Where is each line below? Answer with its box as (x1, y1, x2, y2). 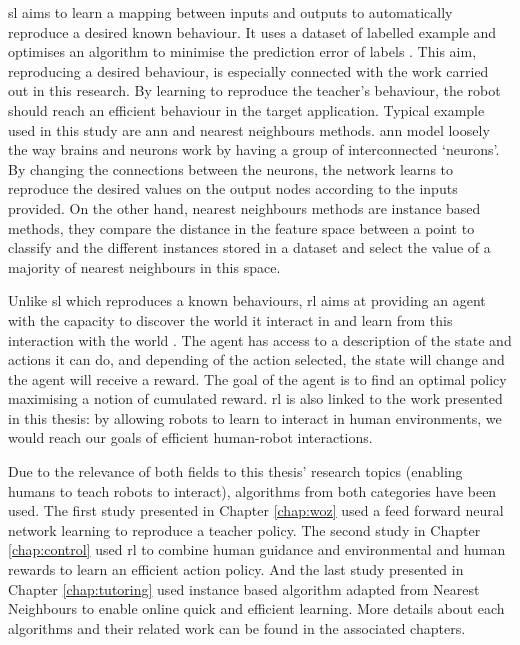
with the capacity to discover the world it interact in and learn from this (8, 309, 453, 330)
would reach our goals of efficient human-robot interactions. (8, 427, 373, 448)
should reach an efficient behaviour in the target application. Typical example (8, 99, 485, 120)
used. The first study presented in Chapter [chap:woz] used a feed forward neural (8, 500, 504, 521)
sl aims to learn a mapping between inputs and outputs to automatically (8, 2, 453, 22)
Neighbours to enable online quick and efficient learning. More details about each (8, 598, 505, 619)
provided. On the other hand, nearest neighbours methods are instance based (8, 197, 481, 218)
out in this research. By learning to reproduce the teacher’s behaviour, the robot (8, 80, 501, 101)
